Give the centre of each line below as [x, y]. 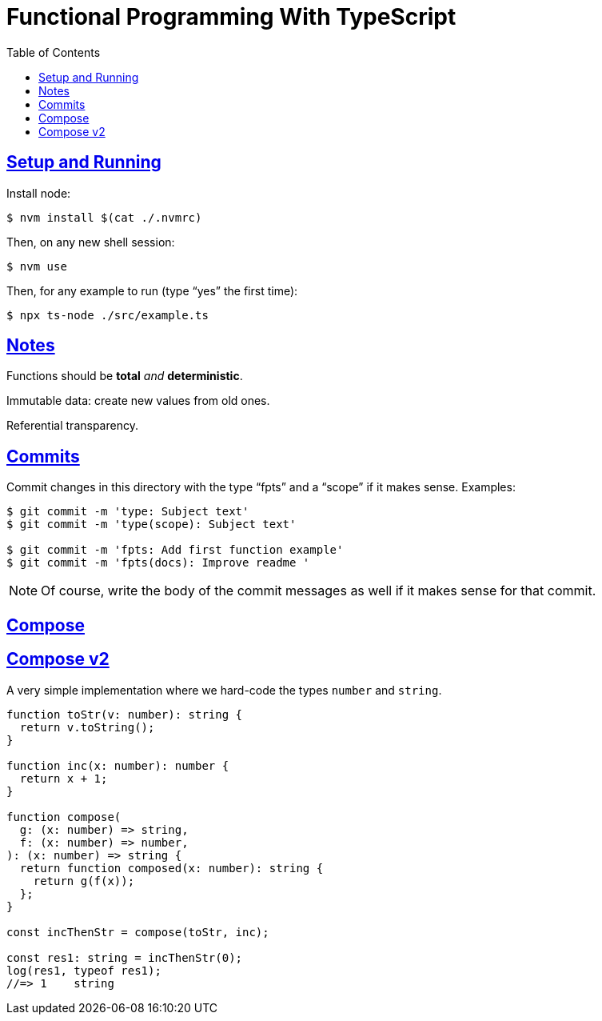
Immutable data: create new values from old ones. [138, 401]
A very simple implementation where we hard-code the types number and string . [224, 690]
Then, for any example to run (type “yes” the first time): [152, 290]
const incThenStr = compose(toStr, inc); [138, 932]
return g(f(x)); [84, 881]
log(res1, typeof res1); [84, 970]
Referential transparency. [72, 426]
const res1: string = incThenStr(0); [125, 957]
